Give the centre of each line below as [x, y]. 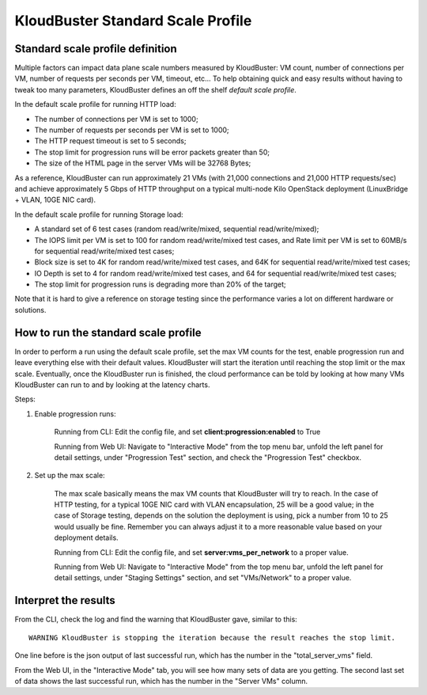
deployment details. [86, 537]
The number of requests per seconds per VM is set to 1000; [132, 130]
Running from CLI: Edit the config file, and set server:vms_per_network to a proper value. [202, 552]
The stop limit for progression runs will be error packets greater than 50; [152, 152]
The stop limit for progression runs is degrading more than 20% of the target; [160, 284]
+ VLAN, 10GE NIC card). [55, 200]
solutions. [30, 310]
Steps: [25, 399]
